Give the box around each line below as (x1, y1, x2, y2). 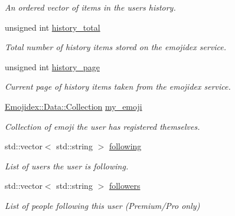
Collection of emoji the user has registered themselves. (5, 120, 200, 132)
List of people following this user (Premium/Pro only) (5, 199, 200, 211)
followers (109, 179, 141, 192)
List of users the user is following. (5, 159, 129, 172)
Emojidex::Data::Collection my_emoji (5, 100, 142, 112)
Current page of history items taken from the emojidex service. (5, 80, 231, 93)
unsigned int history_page (5, 60, 100, 73)
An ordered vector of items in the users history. (5, 1, 176, 13)
